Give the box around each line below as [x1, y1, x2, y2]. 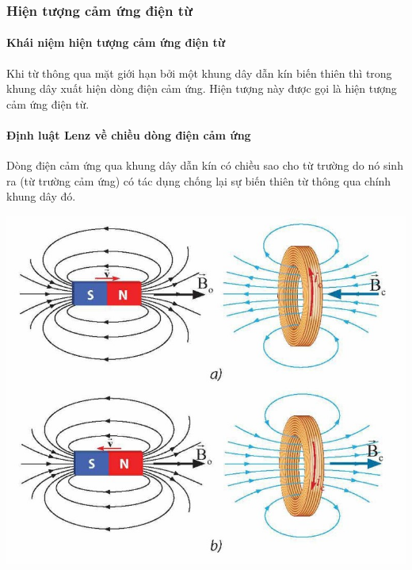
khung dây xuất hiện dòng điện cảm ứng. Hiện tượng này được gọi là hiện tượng [6, 80, 397, 97]
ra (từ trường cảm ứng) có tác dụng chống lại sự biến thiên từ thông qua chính [6, 172, 391, 189]
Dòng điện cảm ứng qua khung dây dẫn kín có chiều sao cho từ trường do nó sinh [6, 157, 403, 174]
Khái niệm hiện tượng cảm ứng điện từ [6, 34, 226, 51]
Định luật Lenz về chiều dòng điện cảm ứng [6, 127, 251, 143]
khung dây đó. [6, 188, 76, 205]
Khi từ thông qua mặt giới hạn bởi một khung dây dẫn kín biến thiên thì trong [6, 64, 392, 81]
